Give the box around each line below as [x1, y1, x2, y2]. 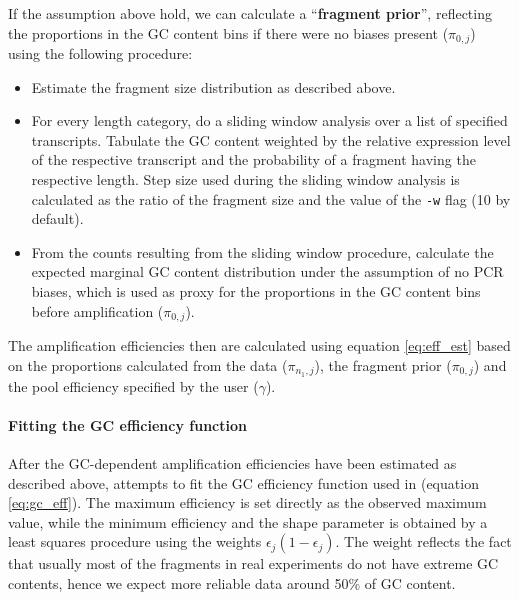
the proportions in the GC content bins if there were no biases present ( [8, 22, 449, 43]
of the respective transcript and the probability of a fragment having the [31, 149, 476, 170]
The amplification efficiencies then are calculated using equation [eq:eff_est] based [8, 335, 511, 356]
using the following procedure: [8, 43, 193, 64]
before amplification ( [31, 300, 164, 321]
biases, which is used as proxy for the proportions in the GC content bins [31, 281, 481, 302]
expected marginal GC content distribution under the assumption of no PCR [31, 261, 504, 282]
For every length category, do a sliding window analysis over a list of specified [31, 110, 508, 131]
